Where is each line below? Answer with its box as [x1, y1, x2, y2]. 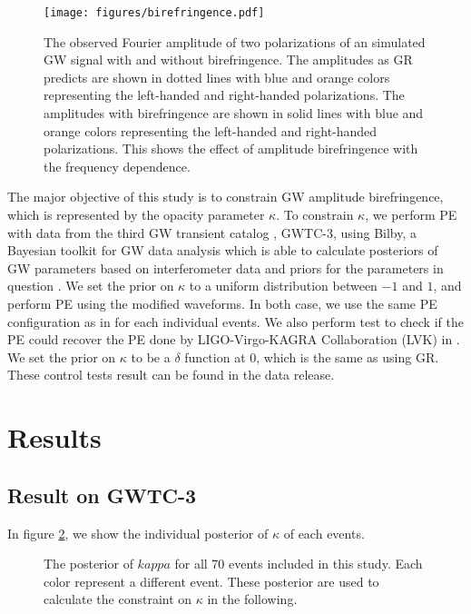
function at [184, 347, 246, 366]
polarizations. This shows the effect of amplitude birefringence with [44, 139, 418, 158]
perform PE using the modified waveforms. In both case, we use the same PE [7, 293, 437, 312]
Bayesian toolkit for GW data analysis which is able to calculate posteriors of [7, 241, 438, 260]
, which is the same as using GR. [256, 347, 439, 366]
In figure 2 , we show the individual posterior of [7, 523, 269, 542]
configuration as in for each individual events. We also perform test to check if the [7, 312, 464, 331]
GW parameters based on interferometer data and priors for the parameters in [7, 258, 444, 277]
